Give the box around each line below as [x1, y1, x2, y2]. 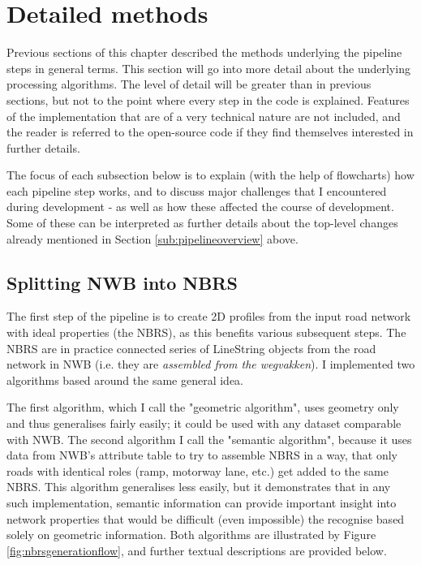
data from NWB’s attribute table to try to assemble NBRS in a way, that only [6, 446, 397, 464]
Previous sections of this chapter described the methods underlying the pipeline [6, 44, 402, 61]
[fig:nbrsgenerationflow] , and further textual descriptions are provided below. [6, 541, 387, 559]
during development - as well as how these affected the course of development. [6, 198, 394, 215]
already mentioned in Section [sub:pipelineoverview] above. [6, 230, 299, 247]
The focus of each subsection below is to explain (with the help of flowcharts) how [6, 166, 415, 183]
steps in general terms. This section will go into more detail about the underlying [6, 59, 410, 76]
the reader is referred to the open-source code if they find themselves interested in [6, 123, 414, 140]
